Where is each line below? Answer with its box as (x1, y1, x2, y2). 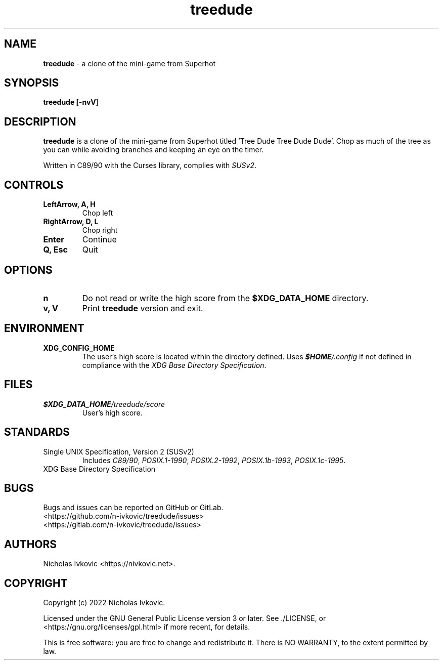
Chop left (82, 209, 113, 218)
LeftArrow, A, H (43, 200, 96, 209)
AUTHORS (4, 537, 57, 551)
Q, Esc (43, 244, 68, 255)
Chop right (82, 226, 118, 235)
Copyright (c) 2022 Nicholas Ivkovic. (43, 598, 165, 607)
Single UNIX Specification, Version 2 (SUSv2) (43, 447, 194, 456)
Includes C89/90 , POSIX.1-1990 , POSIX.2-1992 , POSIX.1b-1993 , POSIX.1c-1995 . (82, 455, 346, 465)
